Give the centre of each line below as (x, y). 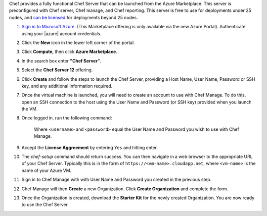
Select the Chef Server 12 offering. (57, 70)
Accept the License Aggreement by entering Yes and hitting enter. (90, 147)
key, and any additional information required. (67, 86)
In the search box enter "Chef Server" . (61, 61)
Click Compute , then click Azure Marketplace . (69, 52)
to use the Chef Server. (45, 205)
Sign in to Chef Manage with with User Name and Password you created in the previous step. (116, 180)
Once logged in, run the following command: (67, 118)
